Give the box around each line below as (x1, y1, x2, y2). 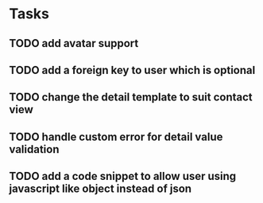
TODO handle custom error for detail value (9, 130, 223, 143)
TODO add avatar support (9, 37, 139, 50)
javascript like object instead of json (9, 182, 192, 196)
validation (9, 142, 60, 156)
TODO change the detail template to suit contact (9, 91, 253, 104)
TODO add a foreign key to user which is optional (9, 63, 256, 76)
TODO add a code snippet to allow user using (9, 170, 237, 183)
